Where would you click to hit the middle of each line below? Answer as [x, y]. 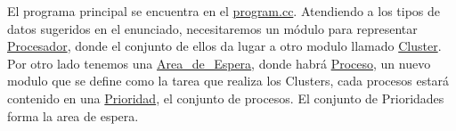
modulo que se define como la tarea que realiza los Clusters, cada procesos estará [228, 81]
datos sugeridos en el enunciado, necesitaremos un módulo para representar [212, 28]
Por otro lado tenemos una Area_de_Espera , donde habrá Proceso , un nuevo [219, 63]
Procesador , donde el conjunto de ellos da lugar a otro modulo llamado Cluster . [224, 46]
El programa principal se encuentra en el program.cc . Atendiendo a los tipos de [224, 11]
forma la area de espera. [73, 115]
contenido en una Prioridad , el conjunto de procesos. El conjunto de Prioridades [226, 98]
